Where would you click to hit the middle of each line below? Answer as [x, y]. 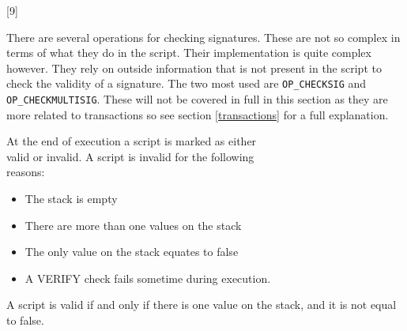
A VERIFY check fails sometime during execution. [148, 278]
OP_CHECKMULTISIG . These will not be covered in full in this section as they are [197, 99]
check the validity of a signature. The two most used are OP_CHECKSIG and [187, 83]
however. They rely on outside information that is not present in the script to [194, 68]
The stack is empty [71, 199]
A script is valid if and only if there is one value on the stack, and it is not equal [202, 305]
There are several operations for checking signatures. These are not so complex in [203, 37]
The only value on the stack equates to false [132, 252]
